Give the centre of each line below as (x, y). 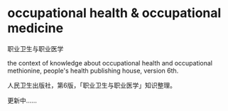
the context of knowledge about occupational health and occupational (110, 63)
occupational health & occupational (114, 13)
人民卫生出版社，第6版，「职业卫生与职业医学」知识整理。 (92, 85)
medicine (36, 28)
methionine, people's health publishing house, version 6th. (93, 70)
